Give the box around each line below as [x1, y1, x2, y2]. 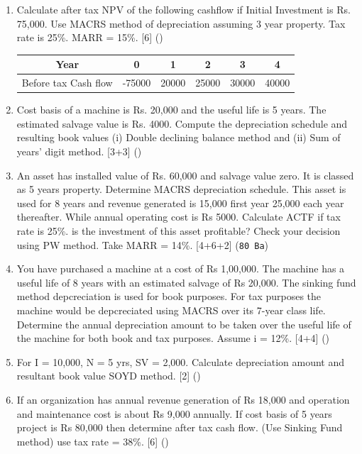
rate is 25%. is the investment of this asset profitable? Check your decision [16, 223, 341, 238]
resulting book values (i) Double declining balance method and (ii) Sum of [16, 130, 341, 145]
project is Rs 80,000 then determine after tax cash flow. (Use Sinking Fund [16, 420, 343, 435]
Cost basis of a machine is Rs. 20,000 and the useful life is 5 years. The [16, 102, 327, 117]
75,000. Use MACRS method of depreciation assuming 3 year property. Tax [16, 16, 346, 31]
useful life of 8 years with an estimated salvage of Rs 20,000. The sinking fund [16, 275, 356, 289]
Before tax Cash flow [21, 75, 113, 90]
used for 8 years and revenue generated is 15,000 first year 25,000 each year [16, 195, 344, 210]
